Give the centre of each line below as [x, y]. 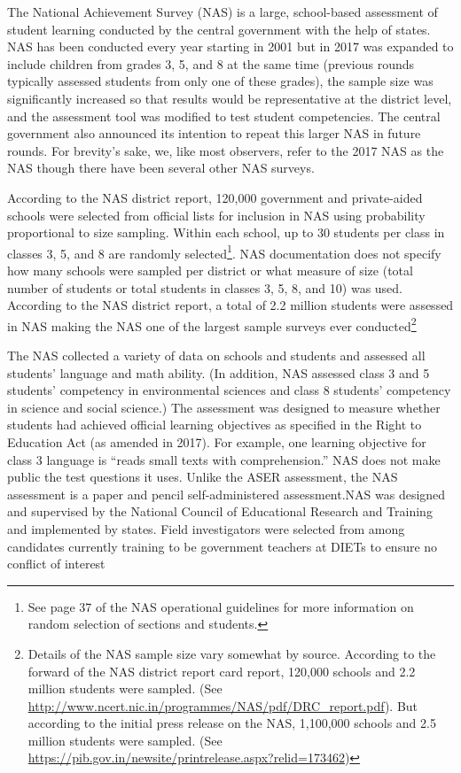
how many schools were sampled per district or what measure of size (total [210, 270]
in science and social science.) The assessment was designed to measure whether [224, 407]
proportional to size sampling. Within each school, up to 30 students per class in [226, 232]
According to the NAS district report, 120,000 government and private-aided [215, 197]
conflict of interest [56, 564]
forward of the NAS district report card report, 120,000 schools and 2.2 [222, 671]
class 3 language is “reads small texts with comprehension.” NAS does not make [224, 459]
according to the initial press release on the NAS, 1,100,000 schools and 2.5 [232, 723]
